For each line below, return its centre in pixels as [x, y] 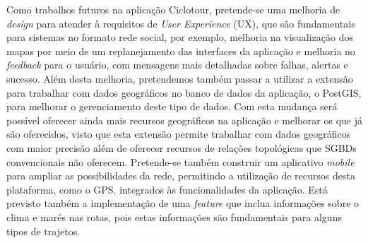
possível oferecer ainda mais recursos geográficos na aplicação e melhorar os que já [184, 120]
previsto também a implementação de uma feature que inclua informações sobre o [183, 203]
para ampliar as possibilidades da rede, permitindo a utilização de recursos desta [181, 176]
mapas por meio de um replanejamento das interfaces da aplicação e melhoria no [181, 51]
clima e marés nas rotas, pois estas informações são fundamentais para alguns [174, 217]
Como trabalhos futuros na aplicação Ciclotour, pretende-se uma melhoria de [173, 9]
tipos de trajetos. [43, 231]
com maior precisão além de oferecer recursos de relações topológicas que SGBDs [182, 147]
